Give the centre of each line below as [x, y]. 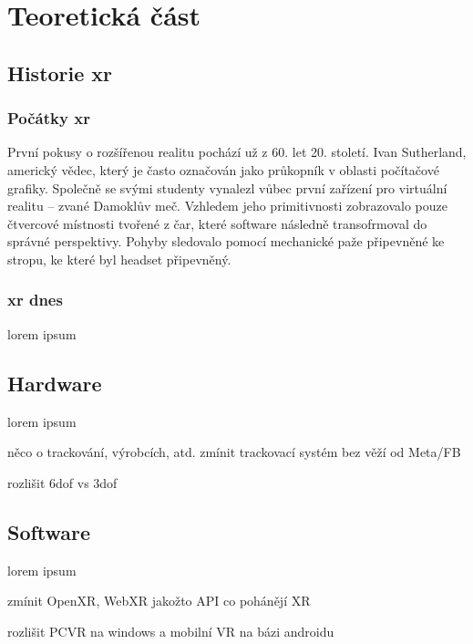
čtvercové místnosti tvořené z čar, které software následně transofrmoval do [217, 223]
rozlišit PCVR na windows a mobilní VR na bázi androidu [171, 631]
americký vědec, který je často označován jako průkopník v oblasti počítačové [223, 169]
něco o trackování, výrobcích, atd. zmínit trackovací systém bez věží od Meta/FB [234, 452]
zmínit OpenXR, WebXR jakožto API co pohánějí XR [159, 601]
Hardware [55, 383]
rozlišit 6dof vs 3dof [62, 482]
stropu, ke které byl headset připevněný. [119, 259]
